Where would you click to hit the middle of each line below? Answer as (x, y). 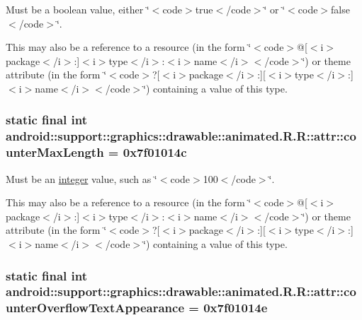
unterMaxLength (55, 152)
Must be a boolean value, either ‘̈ (78, 9)
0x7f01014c (155, 152)
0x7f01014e (236, 308)
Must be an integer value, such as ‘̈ (81, 178)
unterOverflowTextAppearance (95, 308)
